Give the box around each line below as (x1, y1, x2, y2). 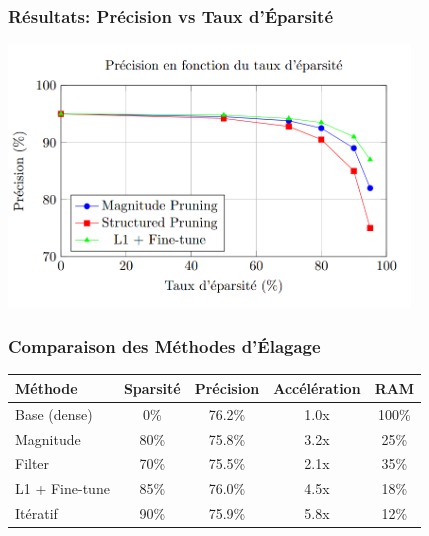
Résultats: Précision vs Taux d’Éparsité (8, 3, 334, 28)
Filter (15, 453, 50, 474)
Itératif (15, 503, 58, 524)
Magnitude (15, 428, 81, 449)
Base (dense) (15, 403, 93, 424)
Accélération (273, 377, 361, 398)
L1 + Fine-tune (15, 478, 110, 499)
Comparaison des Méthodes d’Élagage (8, 334, 321, 359)
